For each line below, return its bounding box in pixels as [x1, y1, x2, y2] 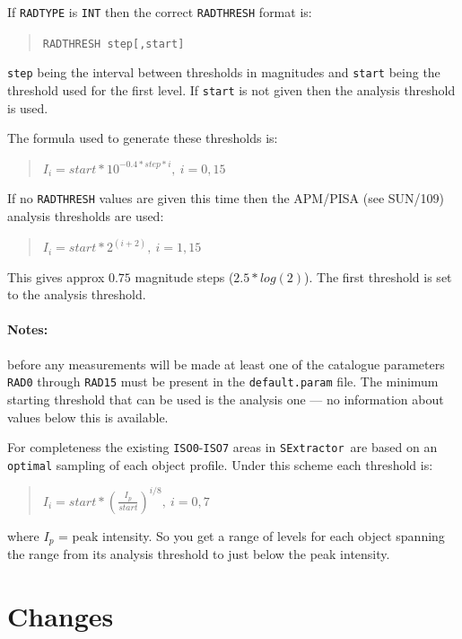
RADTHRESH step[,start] [42, 37, 185, 50]
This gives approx [7, 267, 105, 286]
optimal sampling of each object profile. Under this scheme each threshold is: [7, 455, 433, 474]
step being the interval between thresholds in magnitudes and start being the [7, 63, 440, 82]
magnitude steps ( [135, 267, 234, 286]
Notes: [7, 320, 48, 339]
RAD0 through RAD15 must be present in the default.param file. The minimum [7, 372, 439, 391]
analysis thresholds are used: [7, 207, 164, 226]
